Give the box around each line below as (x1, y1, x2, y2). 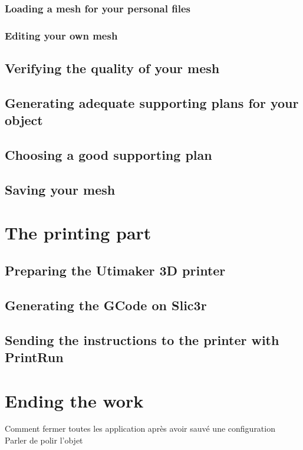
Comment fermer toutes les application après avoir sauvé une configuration (5, 422, 275, 435)
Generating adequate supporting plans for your (5, 93, 299, 111)
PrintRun (5, 347, 64, 366)
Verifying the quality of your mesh (5, 59, 220, 77)
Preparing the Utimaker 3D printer (5, 261, 226, 279)
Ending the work (5, 388, 144, 412)
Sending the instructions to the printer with (5, 330, 279, 349)
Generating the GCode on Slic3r (5, 295, 207, 314)
